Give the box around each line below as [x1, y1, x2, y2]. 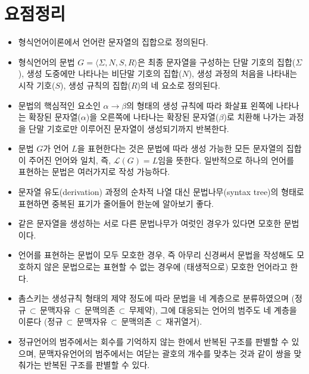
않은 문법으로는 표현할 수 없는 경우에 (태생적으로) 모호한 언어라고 [44, 260, 288, 273]
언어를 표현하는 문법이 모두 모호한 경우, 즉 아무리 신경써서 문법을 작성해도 [18, 249, 294, 261]
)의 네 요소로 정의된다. [137, 78, 220, 91]
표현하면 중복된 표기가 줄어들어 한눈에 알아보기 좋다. [18, 197, 214, 209]
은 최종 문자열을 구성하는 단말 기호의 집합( [137, 55, 296, 68]
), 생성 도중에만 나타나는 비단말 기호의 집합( [18, 67, 182, 80]
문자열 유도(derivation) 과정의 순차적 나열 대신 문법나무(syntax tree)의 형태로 [18, 186, 304, 198]
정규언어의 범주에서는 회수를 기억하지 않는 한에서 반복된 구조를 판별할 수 [18, 335, 289, 347]
